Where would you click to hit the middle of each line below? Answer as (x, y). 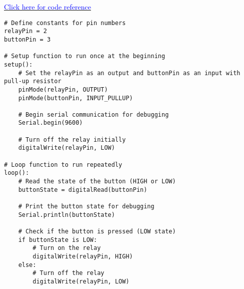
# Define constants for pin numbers (65, 23)
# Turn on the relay (67, 248)
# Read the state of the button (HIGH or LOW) (97, 182)
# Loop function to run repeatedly (63, 165)
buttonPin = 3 (27, 39)
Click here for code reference (47, 7)
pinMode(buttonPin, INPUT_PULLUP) (75, 98)
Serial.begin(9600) (50, 123)
